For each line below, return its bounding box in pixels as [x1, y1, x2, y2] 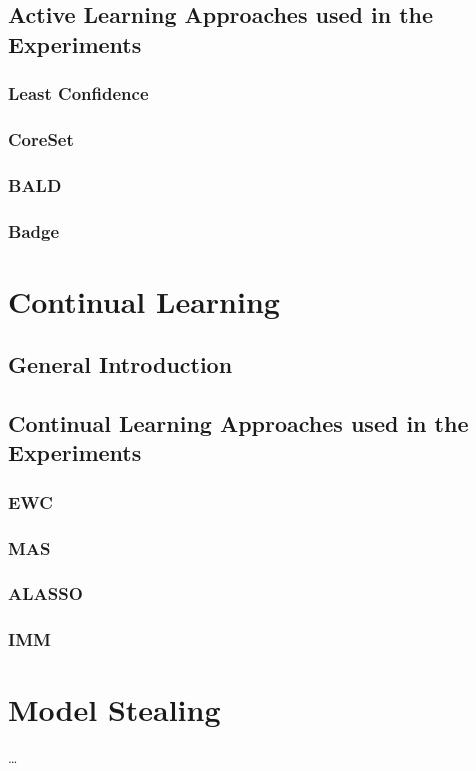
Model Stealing [8, 689, 221, 730]
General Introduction [8, 349, 233, 380]
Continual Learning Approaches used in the [8, 408, 469, 439]
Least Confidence [8, 81, 149, 106]
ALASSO [8, 581, 83, 606]
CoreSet [8, 126, 74, 151]
